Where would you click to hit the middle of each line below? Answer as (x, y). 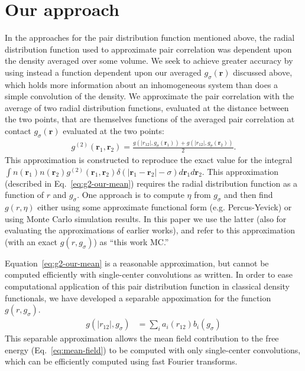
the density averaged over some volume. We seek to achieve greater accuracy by (149, 61)
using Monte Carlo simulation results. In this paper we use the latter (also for (146, 218)
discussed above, (263, 72)
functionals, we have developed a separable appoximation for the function (138, 297)
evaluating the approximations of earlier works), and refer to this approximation (150, 230)
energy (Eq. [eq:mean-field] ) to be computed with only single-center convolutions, (153, 349)
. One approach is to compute (131, 195)
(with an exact (31, 241)
